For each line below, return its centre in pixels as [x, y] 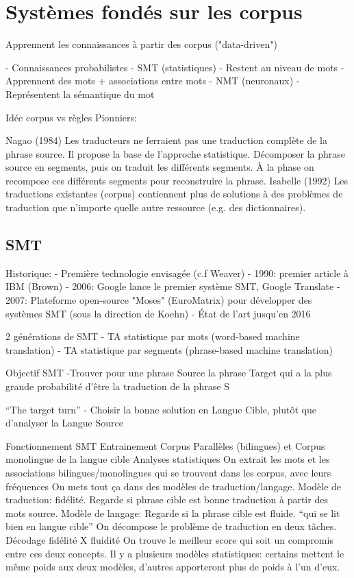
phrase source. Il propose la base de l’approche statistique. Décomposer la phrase [176, 153]
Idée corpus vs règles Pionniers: [71, 117]
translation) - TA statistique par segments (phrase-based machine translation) [169, 349]
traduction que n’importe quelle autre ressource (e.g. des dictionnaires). [156, 207]
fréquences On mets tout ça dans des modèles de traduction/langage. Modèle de [174, 486]
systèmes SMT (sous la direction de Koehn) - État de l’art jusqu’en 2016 [158, 313]
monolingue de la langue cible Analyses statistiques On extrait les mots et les [168, 459]
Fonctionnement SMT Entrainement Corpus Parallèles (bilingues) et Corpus [165, 445]
